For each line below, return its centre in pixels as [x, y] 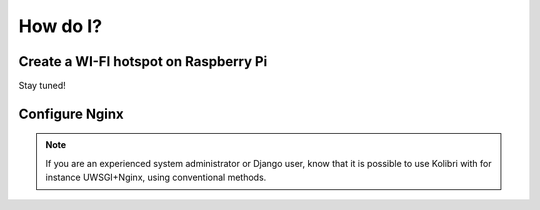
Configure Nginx [71, 113]
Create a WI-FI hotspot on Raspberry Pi [143, 61]
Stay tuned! [42, 86]
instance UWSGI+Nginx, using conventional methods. [156, 177]
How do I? [60, 26]
